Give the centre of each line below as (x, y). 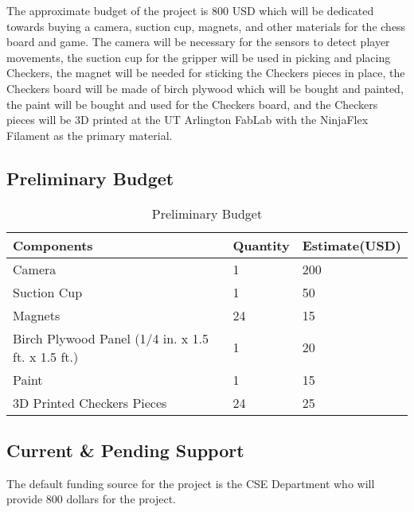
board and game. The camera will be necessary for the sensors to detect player (198, 42)
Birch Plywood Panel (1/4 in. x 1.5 (111, 338)
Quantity (261, 245)
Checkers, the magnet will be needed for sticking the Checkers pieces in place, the (206, 73)
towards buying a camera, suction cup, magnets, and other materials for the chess (206, 26)
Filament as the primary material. (90, 135)
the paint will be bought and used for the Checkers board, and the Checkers (192, 104)
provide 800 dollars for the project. (91, 499)
